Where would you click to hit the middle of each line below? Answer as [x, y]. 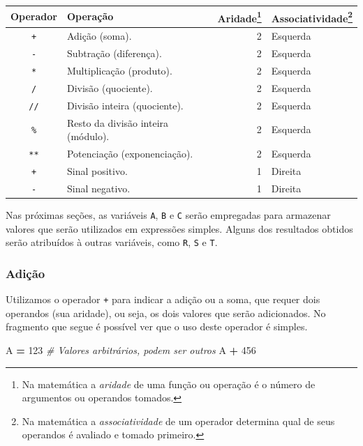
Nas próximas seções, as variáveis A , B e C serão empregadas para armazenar [168, 214]
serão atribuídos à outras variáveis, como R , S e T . [112, 242]
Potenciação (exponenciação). [130, 153]
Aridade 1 [239, 17]
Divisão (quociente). [110, 87]
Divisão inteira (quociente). [125, 105]
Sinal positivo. [97, 170]
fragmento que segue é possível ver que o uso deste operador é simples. [157, 326]
